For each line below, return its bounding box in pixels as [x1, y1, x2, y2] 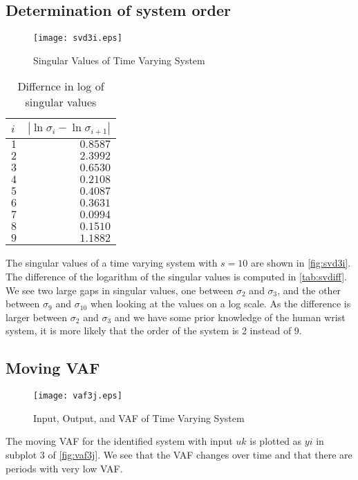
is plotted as [249, 434, 302, 448]
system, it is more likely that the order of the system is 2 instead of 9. [6, 323, 302, 338]
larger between [6, 309, 68, 324]
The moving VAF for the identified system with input [6, 434, 233, 448]
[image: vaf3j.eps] [33, 391, 122, 401]
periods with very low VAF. [6, 461, 123, 475]
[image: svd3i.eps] [33, 33, 122, 44]
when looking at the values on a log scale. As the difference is [90, 296, 351, 311]
